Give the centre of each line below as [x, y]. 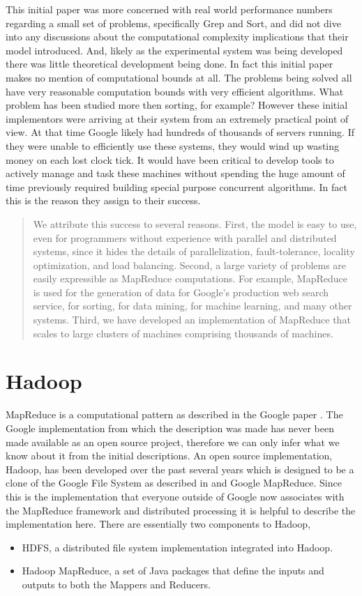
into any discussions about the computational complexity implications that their [177, 37]
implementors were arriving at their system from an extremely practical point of [177, 118]
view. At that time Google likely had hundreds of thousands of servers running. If [180, 132]
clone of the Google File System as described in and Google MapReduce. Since [174, 483]
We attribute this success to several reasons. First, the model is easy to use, [195, 223]
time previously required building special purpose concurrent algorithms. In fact [176, 186]
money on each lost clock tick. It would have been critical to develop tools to [170, 159]
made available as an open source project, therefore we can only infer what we [173, 442]
